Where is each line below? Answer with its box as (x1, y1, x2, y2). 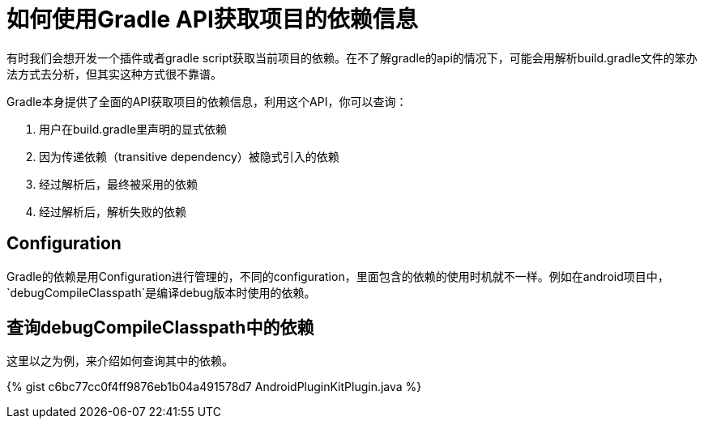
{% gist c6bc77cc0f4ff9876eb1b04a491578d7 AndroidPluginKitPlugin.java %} (6, 380, 422, 394)
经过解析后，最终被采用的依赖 (39, 176, 198, 191)
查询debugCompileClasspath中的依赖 (6, 317, 314, 338)
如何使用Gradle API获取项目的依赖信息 (6, 6, 418, 33)
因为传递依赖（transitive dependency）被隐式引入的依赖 (39, 149, 339, 164)
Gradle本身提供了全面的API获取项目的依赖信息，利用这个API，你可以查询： (6, 94, 407, 108)
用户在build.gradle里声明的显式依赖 (39, 121, 228, 136)
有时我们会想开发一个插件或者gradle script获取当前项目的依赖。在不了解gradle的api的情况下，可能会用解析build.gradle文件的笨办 (6, 50, 698, 65)
